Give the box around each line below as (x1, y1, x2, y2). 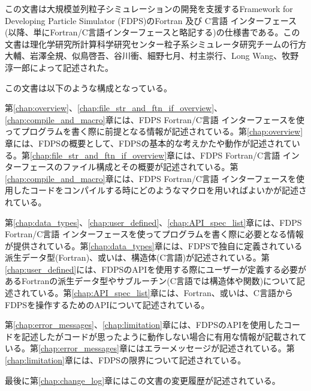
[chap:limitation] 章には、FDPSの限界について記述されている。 (5, 354, 246, 366)
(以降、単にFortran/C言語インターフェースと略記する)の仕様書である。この (5, 26, 300, 38)
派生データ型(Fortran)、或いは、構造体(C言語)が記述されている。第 (5, 251, 270, 264)
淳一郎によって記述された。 (5, 61, 113, 73)
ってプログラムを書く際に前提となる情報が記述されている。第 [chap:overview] (5, 125, 303, 138)
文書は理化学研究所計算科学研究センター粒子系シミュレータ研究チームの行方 (5, 37, 307, 50)
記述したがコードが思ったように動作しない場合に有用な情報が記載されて (21, 330, 307, 342)
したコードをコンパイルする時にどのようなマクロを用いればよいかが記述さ (13, 184, 307, 196)
